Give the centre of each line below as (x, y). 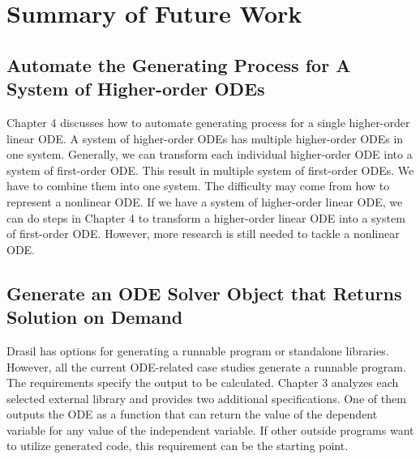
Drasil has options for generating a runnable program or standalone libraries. (198, 350)
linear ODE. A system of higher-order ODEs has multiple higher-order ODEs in (205, 138)
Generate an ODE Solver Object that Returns (204, 293)
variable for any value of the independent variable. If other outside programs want (210, 429)
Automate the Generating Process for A (179, 64)
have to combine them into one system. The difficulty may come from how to (198, 186)
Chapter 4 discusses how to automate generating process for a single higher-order (208, 122)
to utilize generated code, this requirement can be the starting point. (178, 446)
